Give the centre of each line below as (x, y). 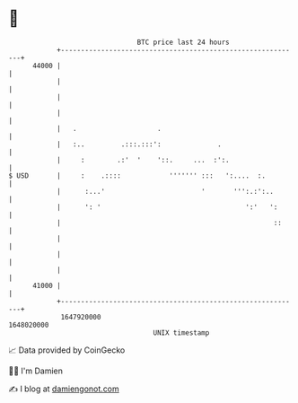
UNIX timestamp (181, 333)
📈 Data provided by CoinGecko (67, 350)
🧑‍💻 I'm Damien (36, 371)
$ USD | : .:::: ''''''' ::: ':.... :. (137, 175)
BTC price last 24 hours (183, 42)
